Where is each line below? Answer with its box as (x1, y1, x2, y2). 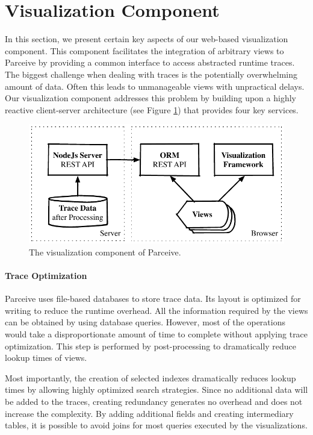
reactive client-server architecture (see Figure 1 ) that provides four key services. (5, 103, 299, 116)
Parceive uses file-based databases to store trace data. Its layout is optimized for (5, 292, 301, 305)
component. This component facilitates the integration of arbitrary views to (5, 44, 284, 57)
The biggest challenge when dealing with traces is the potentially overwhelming (5, 67, 298, 80)
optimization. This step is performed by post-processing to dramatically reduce (5, 339, 297, 352)
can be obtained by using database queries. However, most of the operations (5, 316, 285, 328)
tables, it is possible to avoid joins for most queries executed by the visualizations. (5, 419, 308, 431)
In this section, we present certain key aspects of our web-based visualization (5, 33, 288, 45)
